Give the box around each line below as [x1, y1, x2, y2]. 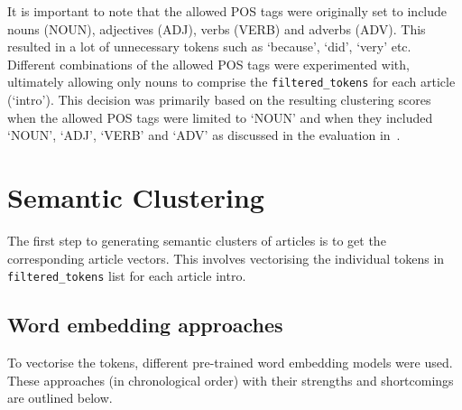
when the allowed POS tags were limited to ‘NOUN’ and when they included [7, 107, 433, 126]
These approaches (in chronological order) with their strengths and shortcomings [7, 370, 454, 389]
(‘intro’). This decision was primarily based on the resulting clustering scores [7, 90, 431, 109]
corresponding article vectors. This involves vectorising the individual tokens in [7, 248, 445, 267]
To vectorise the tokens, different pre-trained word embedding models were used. [7, 352, 453, 371]
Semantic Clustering [7, 179, 264, 215]
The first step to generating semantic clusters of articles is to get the [7, 230, 386, 249]
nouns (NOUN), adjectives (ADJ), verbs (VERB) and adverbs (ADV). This [7, 19, 426, 38]
